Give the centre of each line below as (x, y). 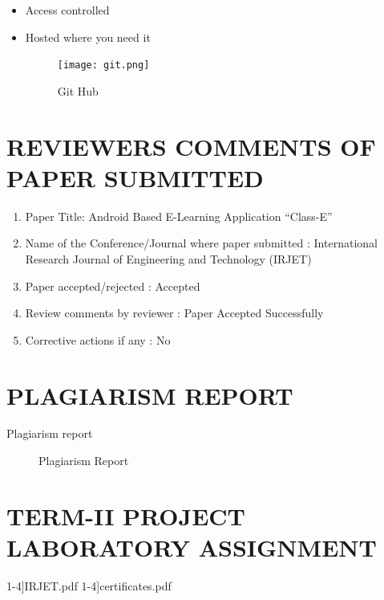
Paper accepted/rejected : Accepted (113, 286)
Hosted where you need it (88, 37)
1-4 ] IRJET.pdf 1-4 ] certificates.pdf (89, 585)
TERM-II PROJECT (126, 515)
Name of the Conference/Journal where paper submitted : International (201, 243)
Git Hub (78, 90)
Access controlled (67, 10)
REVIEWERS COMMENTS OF (191, 146)
